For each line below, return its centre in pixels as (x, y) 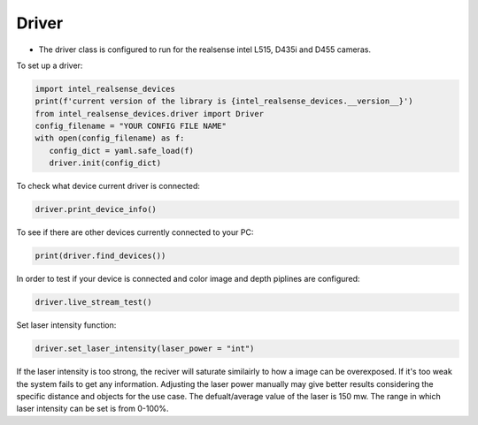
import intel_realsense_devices (105, 89)
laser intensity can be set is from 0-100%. (93, 409)
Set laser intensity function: (66, 325)
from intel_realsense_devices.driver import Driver (150, 114)
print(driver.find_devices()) (100, 256)
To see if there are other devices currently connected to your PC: (135, 232)
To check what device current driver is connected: (108, 186)
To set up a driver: (50, 65)
